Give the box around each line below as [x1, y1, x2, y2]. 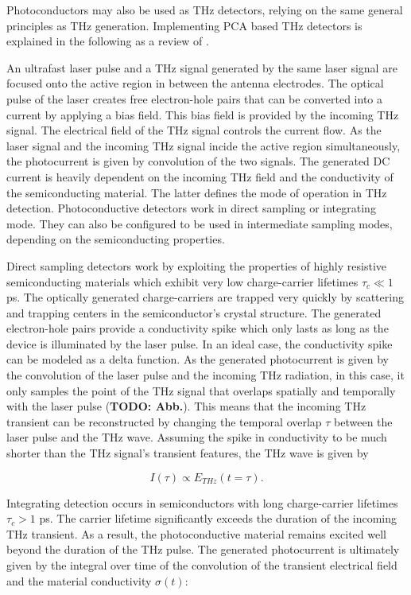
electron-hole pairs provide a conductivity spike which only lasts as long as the [6, 320, 389, 336]
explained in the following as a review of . [6, 33, 209, 49]
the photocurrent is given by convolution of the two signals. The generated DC [6, 153, 390, 169]
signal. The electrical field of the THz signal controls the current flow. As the [6, 122, 382, 138]
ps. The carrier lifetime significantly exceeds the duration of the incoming [39, 510, 397, 527]
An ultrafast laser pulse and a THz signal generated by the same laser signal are [6, 59, 397, 76]
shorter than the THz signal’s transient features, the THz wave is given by [6, 445, 369, 461]
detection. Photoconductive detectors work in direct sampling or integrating [6, 200, 376, 216]
